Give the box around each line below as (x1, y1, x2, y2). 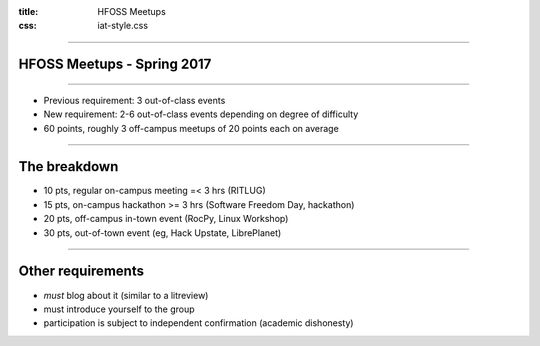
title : (18, 6, 39, 17)
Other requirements (18, 263, 145, 280)
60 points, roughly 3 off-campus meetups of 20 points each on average (43, 122, 339, 134)
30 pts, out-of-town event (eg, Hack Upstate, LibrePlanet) (43, 226, 282, 239)
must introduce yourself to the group (43, 303, 195, 315)
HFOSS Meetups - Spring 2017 (18, 56, 212, 73)
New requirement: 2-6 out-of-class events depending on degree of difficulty (43, 108, 359, 120)
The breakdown (18, 158, 119, 175)
